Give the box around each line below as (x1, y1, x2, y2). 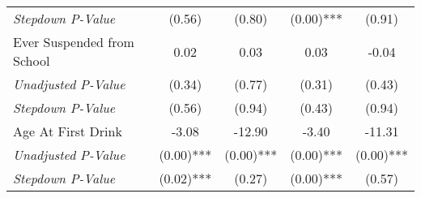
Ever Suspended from (13, 32, 134, 51)
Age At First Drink (13, 122, 122, 140)
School (13, 51, 50, 70)
